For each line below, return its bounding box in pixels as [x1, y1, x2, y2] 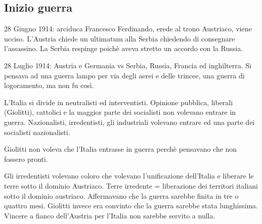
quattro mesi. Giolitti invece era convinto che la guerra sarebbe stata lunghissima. [4, 200, 258, 211]
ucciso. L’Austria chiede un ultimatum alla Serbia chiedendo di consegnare [4, 33, 235, 43]
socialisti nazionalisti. [4, 126, 70, 137]
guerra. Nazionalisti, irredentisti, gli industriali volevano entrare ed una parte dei [4, 116, 255, 127]
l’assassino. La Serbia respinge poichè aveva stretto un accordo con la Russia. [4, 43, 243, 54]
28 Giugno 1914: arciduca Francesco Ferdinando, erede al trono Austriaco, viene [4, 23, 252, 34]
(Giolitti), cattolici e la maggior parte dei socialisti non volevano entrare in [4, 107, 236, 117]
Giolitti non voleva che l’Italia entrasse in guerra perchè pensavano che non [4, 144, 237, 154]
